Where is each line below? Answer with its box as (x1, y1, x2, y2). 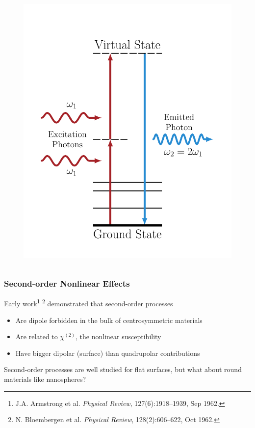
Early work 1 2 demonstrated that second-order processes (4, 297, 173, 308)
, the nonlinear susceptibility (76, 331, 161, 342)
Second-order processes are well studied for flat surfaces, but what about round (4, 364, 242, 374)
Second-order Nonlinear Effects (4, 277, 130, 290)
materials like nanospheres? (4, 374, 86, 384)
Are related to (15, 331, 58, 342)
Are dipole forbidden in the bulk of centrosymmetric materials (15, 315, 203, 325)
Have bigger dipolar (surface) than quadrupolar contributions (15, 348, 200, 358)
